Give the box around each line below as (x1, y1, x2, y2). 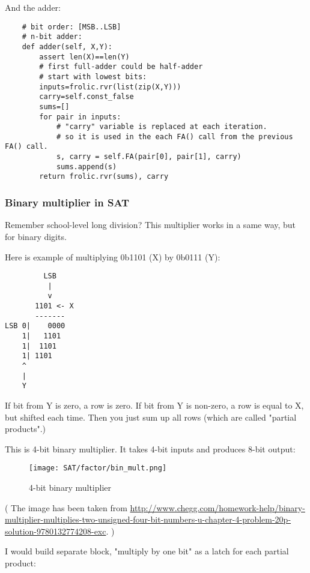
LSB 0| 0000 (5, 322, 65, 331)
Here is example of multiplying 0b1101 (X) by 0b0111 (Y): (5, 250, 220, 263)
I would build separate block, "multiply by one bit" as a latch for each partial (5, 545, 289, 557)
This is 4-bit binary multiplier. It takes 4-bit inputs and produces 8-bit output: (5, 442, 296, 455)
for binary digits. (5, 230, 67, 242)
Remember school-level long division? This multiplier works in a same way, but (5, 218, 296, 231)
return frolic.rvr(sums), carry (39, 172, 169, 181)
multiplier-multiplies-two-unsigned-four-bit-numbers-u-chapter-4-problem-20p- (5, 513, 291, 526)
